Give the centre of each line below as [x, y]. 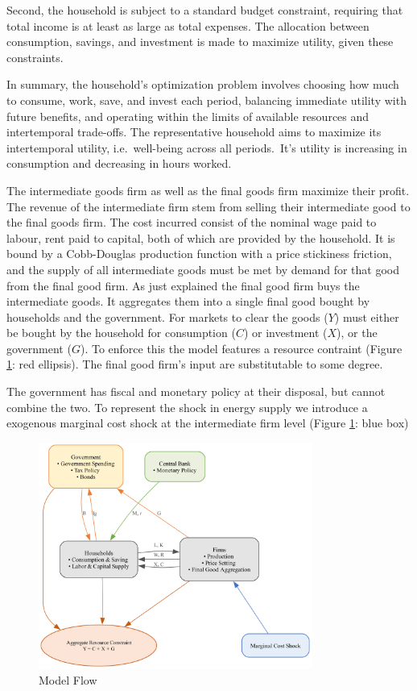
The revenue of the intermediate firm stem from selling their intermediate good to [208, 206]
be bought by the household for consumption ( [121, 333]
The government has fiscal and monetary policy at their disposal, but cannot [196, 391]
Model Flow [68, 679]
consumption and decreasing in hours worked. [119, 163]
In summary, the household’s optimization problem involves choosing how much [203, 84]
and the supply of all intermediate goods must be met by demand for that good [203, 269]
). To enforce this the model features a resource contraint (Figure [241, 348]
